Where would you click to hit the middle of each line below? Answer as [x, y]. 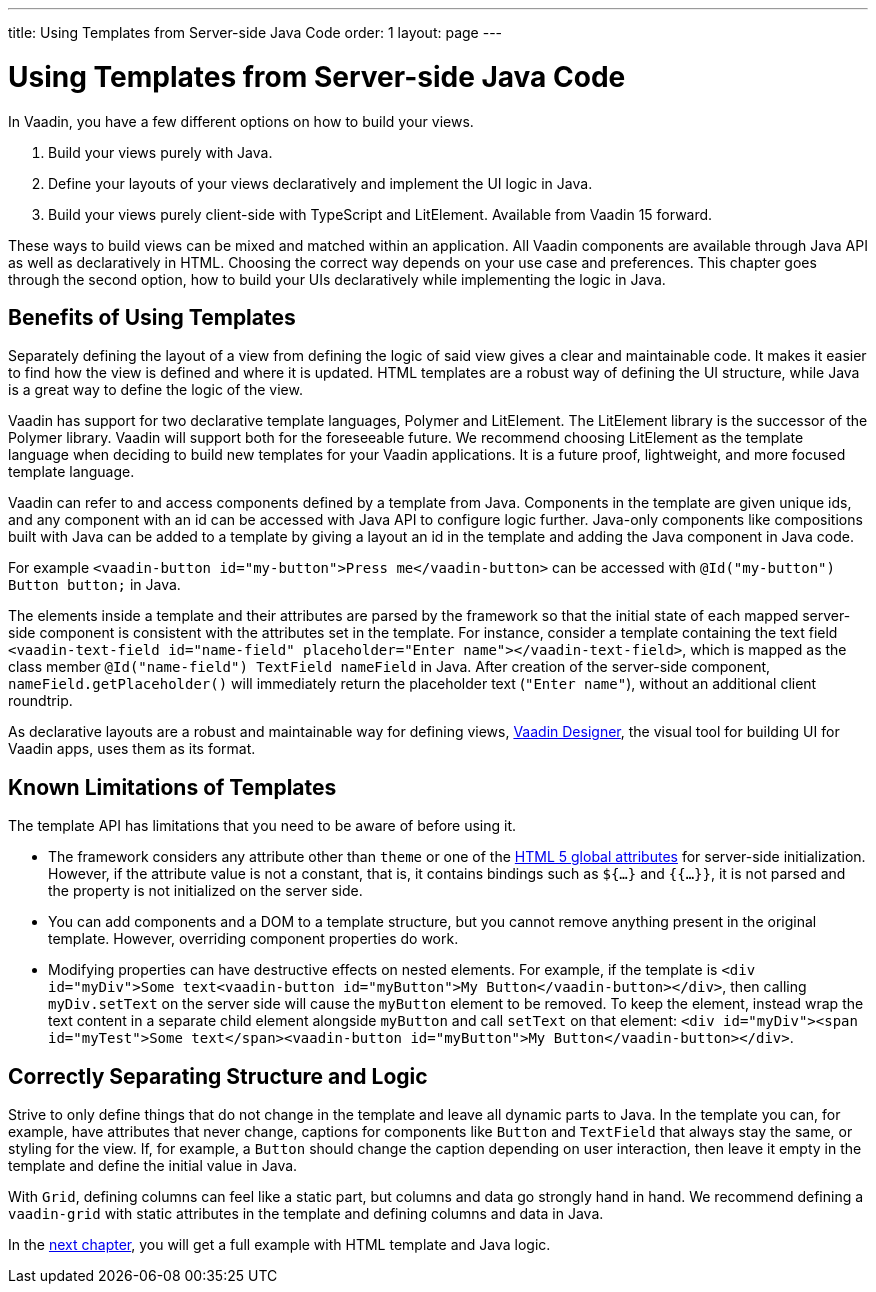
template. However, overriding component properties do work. [253, 939]
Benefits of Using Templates [152, 317]
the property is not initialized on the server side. [205, 891]
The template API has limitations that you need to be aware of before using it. [262, 826]
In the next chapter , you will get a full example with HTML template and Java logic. [279, 1245]
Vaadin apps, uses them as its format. [132, 749]
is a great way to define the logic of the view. [155, 390]
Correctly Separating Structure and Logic [218, 1076]
